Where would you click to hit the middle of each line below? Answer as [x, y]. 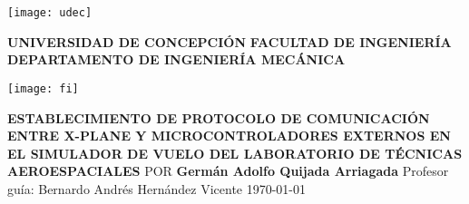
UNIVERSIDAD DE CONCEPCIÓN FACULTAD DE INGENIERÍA [230, 41]
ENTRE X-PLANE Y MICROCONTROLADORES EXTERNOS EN [229, 136]
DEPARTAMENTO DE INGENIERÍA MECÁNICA [176, 59]
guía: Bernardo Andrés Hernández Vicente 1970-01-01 [157, 188]
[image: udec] [50, 13]
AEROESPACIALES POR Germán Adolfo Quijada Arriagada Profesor [228, 171]
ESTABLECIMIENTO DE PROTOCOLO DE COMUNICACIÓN [219, 117]
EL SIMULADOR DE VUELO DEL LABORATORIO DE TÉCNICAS [235, 153]
